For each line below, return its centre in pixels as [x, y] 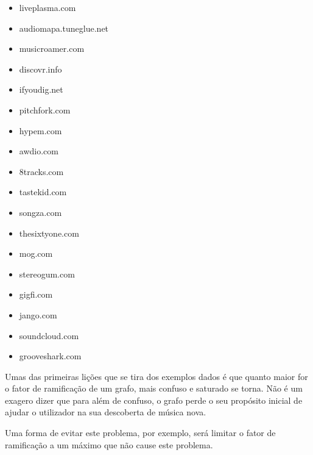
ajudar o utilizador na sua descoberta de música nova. [106, 412]
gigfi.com [36, 294]
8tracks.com [41, 171]
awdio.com [39, 151]
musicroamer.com [52, 48]
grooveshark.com [50, 356]
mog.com [36, 253]
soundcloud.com [49, 335]
